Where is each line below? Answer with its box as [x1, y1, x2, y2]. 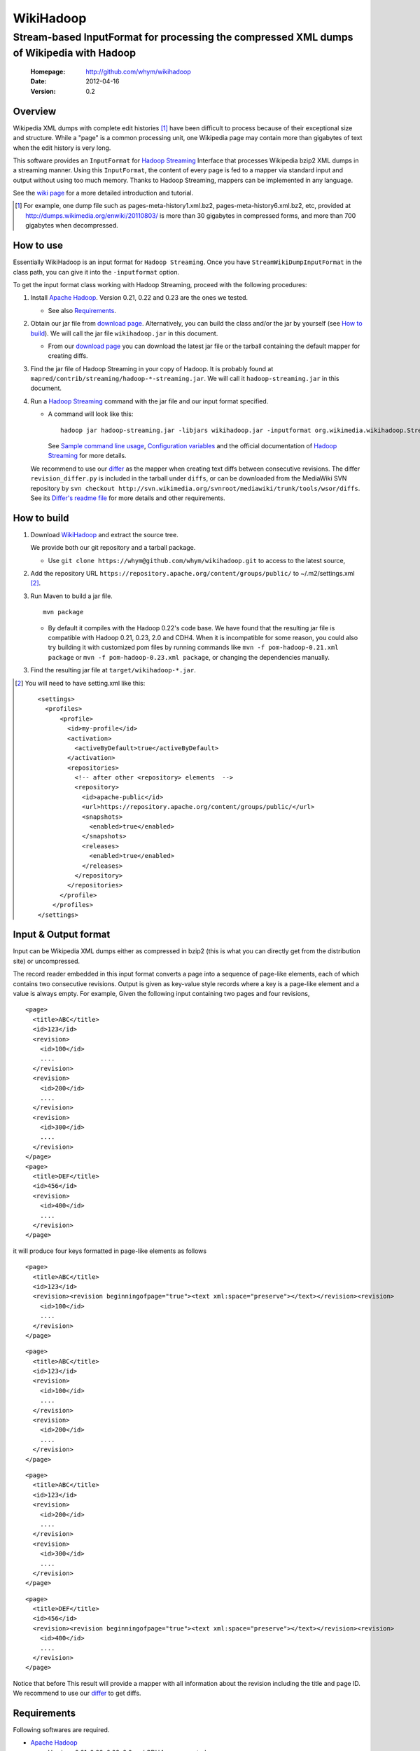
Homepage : [30, 67, 66, 76]
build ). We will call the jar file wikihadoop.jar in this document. [30, 329, 218, 338]
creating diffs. [48, 352, 88, 360]
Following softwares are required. [13, 1726, 110, 1734]
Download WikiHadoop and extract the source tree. [30, 530, 178, 539]
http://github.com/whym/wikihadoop [85, 67, 192, 76]
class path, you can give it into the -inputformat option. [13, 268, 180, 276]
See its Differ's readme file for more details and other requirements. [30, 494, 225, 502]
